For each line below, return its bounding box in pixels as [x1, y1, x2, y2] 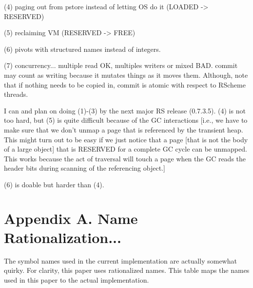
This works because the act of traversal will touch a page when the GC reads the [4, 153, 246, 163]
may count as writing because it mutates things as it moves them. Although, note [4, 69, 248, 80]
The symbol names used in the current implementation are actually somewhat [4, 255, 237, 266]
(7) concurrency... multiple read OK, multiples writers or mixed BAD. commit [4, 60, 238, 70]
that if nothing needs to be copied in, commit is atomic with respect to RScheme [4, 79, 246, 89]
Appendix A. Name [4, 208, 138, 228]
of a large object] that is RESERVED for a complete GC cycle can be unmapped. [4, 144, 247, 154]
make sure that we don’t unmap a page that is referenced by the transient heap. [4, 124, 243, 134]
